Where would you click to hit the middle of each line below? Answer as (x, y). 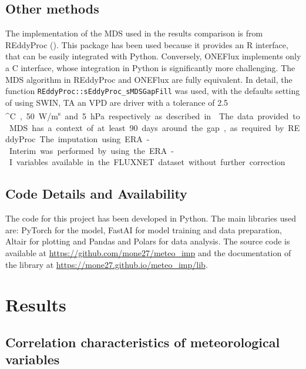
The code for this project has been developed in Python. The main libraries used (151, 218)
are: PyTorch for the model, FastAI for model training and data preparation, (144, 229)
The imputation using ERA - (95, 139)
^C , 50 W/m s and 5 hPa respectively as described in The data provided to (153, 115)
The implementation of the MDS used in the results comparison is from (134, 33)
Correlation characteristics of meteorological (143, 342)
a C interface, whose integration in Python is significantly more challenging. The (150, 67)
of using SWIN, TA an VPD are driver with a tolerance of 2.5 (117, 102)
